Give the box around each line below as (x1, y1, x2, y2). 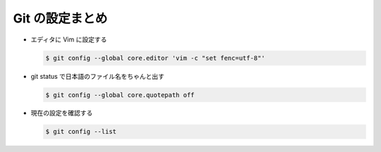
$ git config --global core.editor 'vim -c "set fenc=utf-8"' (45, 53, 265, 62)
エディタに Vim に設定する (30, 35, 107, 44)
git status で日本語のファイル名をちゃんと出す (30, 72, 165, 80)
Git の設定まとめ (13, 11, 108, 26)
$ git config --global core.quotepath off (45, 91, 195, 99)
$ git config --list (45, 127, 116, 136)
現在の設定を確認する (30, 109, 93, 118)
